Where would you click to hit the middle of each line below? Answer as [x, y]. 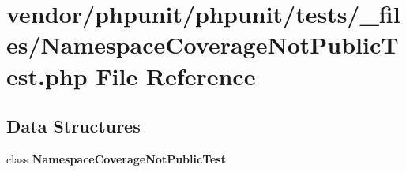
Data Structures [73, 126]
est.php [47, 75]
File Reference [176, 75]
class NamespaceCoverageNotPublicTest [116, 158]
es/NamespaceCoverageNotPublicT [203, 45]
